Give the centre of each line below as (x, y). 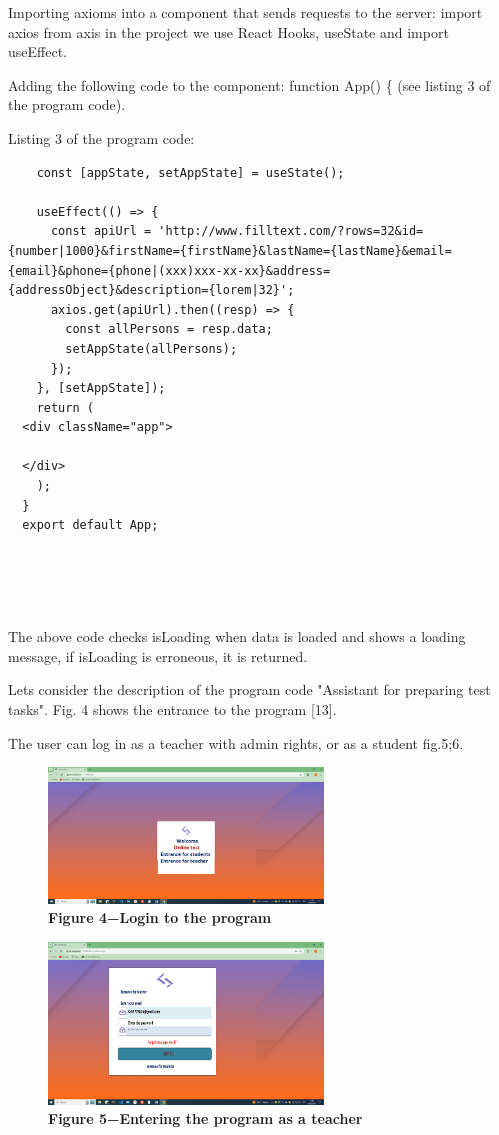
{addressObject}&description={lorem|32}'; (151, 290)
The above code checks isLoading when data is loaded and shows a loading (237, 636)
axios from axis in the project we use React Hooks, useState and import (228, 31)
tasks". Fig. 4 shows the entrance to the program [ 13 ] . (172, 709)
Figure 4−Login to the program (160, 917)
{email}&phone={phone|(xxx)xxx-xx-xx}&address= (169, 270)
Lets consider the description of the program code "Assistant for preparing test (249, 689)
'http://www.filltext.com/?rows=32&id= (291, 231)
